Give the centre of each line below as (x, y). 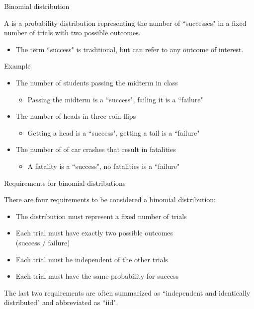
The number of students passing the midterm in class (97, 82)
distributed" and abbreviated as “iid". (61, 302)
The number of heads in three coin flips (76, 116)
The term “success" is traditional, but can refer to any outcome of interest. (129, 49)
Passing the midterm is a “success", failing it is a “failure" (115, 99)
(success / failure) (43, 242)
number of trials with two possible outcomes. (72, 33)
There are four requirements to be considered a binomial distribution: (110, 199)
